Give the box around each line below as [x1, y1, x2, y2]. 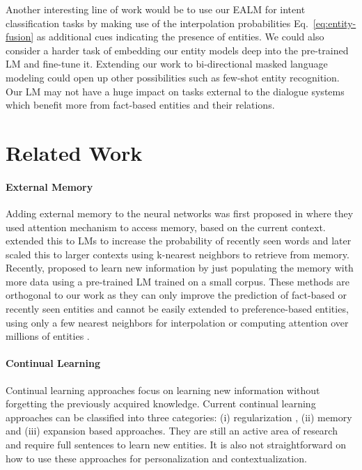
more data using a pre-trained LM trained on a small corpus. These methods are [6, 274, 349, 288]
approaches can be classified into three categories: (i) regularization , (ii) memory [6, 409, 352, 424]
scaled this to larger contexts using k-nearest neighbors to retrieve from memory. [6, 246, 349, 261]
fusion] [6, 29, 34, 44]
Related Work [6, 138, 143, 166]
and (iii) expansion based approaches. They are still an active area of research [6, 423, 338, 438]
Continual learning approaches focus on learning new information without [6, 382, 320, 397]
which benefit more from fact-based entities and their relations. [6, 97, 275, 112]
